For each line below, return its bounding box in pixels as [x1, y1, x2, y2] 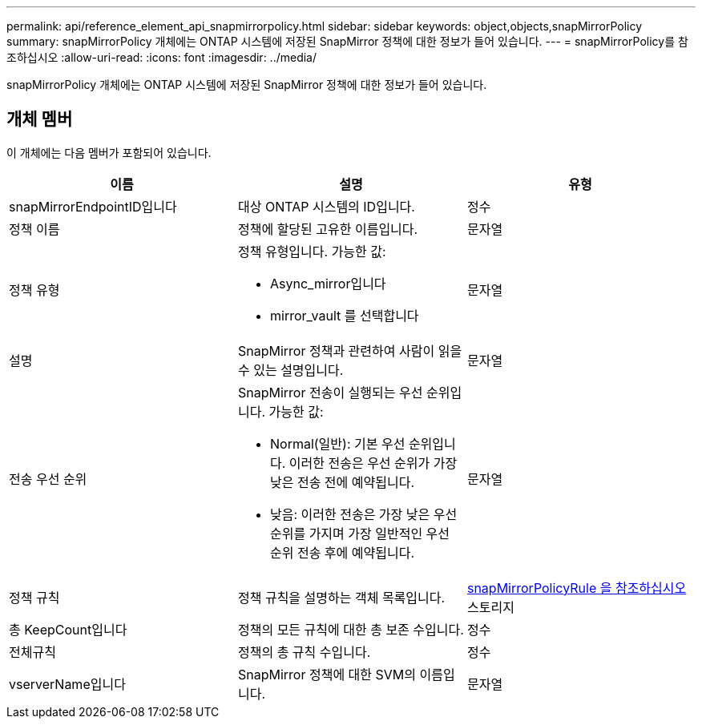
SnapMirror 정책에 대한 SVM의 [237, 666, 417, 683]
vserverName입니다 [9, 675, 126, 692]
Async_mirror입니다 [269, 275, 386, 292]
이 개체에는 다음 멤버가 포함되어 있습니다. [6, 145, 212, 159]
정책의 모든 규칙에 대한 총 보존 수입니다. [237, 621, 464, 638]
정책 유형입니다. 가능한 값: [237, 243, 386, 260]
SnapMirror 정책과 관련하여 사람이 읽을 [237, 342, 462, 359]
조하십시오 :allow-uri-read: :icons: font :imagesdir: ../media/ [6, 50, 317, 64]
